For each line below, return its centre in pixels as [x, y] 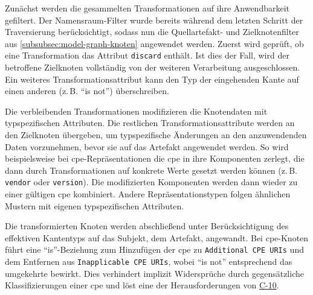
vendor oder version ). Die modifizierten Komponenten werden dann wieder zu [151, 182]
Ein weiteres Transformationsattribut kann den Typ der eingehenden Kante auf [152, 79]
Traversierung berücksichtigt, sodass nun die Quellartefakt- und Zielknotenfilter [152, 32]
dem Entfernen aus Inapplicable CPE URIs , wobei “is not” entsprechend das [149, 262]
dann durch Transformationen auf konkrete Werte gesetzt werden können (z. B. [151, 170]
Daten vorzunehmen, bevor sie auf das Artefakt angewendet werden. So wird [147, 146]
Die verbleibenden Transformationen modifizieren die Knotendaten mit [136, 111]
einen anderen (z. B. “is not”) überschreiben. [87, 91]
